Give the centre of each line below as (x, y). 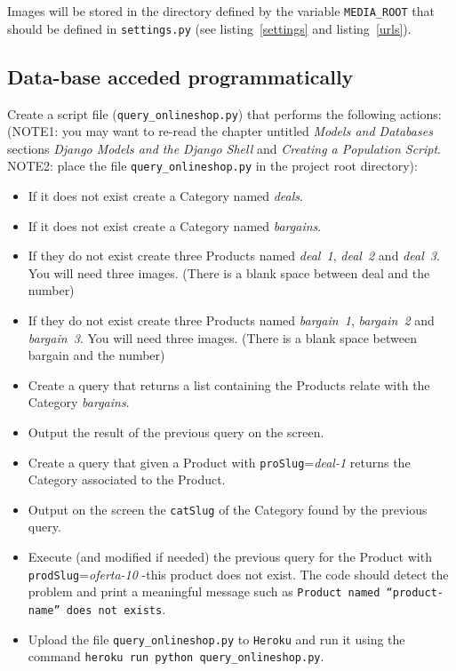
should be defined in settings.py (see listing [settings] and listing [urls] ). (209, 28)
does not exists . (116, 608)
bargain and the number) (96, 355)
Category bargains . (79, 402)
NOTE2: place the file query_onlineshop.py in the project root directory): (212, 166)
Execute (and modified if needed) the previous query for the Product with (230, 557)
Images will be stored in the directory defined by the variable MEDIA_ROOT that (221, 11)
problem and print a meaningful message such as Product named (204, 591)
